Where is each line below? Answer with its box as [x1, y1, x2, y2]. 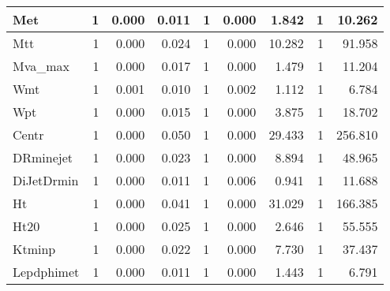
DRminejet [13, 148, 73, 166]
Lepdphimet [13, 263, 80, 281]
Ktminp [13, 240, 56, 258]
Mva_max [13, 57, 70, 75]
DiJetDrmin [13, 171, 79, 189]
